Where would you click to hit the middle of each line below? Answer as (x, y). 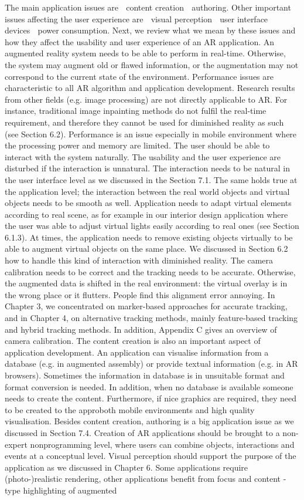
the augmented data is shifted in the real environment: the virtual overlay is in (146, 283)
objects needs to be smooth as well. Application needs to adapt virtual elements (148, 203)
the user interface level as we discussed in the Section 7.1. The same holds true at (151, 179)
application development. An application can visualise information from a (137, 352)
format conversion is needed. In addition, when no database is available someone (149, 386)
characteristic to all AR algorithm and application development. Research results (150, 88)
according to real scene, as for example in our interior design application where (146, 214)
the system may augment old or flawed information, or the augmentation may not (152, 64)
